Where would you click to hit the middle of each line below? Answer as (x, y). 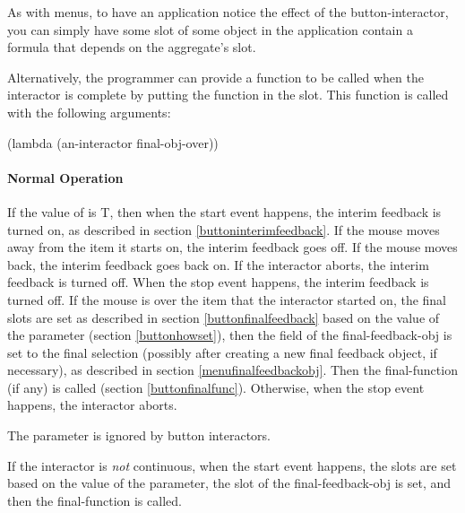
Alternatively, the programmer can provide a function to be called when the (215, 77)
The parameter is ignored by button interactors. (139, 435)
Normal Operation (65, 177)
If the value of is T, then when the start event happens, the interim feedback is (224, 211)
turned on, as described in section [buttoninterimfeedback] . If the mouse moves (224, 229)
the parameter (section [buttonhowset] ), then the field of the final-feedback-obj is (230, 335)
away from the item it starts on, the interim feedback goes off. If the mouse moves (232, 247)
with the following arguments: (89, 112)
